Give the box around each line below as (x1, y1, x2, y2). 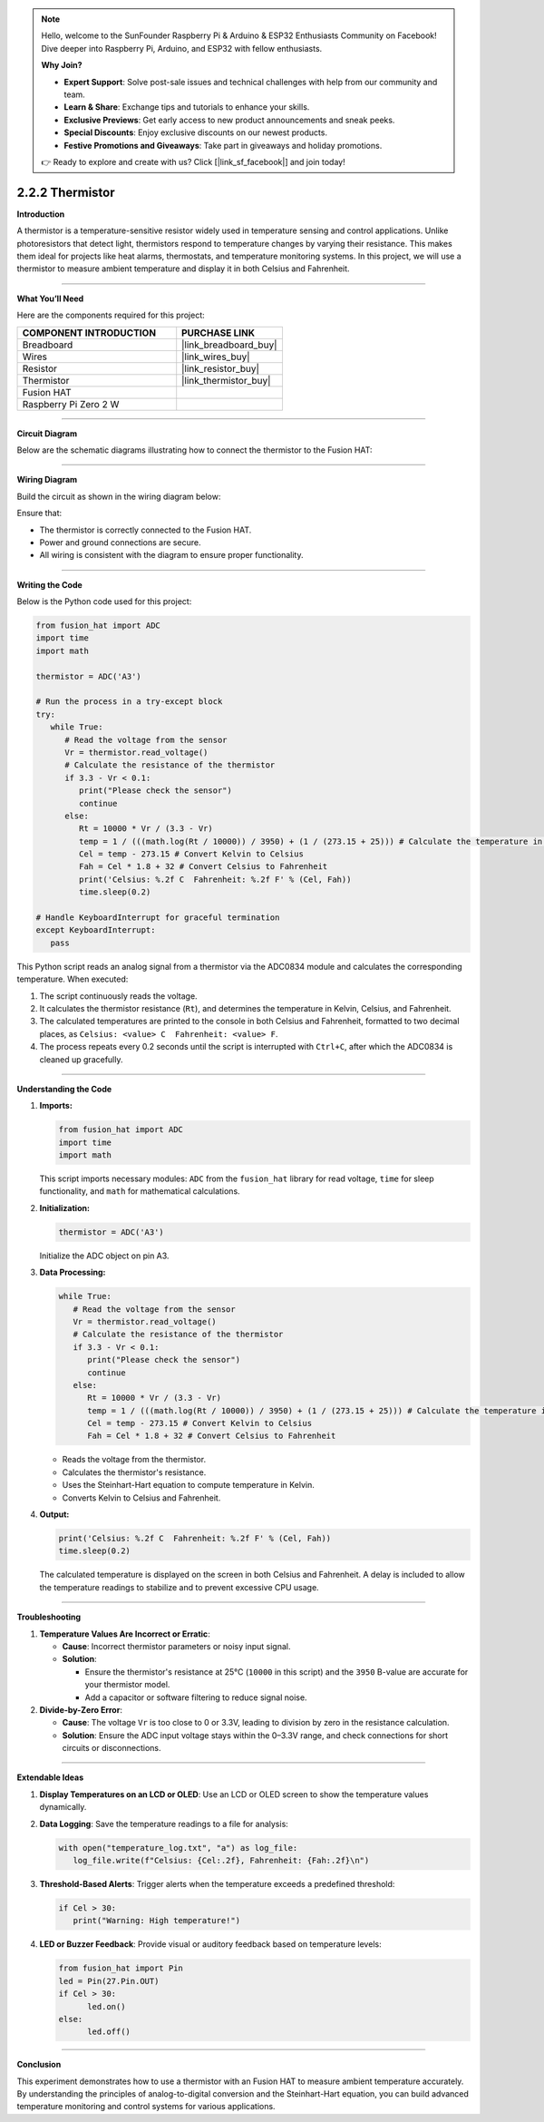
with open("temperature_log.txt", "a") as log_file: (58, 1843, 298, 1853)
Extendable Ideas (16, 1772, 84, 1783)
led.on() (87, 2001, 126, 2011)
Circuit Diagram (16, 427, 77, 439)
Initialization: (39, 1202, 91, 1213)
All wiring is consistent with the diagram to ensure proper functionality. (39, 550, 304, 561)
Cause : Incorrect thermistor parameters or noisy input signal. (62, 1640, 291, 1651)
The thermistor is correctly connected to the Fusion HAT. (39, 524, 252, 535)
